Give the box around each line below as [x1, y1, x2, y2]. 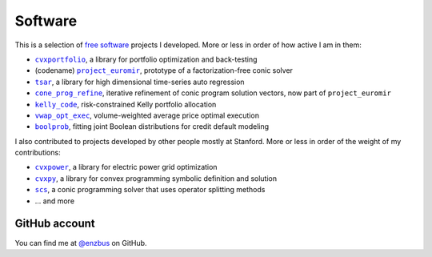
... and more [34, 196, 75, 206]
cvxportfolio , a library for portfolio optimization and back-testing [34, 54, 258, 64]
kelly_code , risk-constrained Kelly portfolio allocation [34, 99, 217, 109]
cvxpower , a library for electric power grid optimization [34, 163, 218, 172]
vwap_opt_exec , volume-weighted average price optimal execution [34, 110, 260, 120]
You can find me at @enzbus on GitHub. [14, 238, 147, 247]
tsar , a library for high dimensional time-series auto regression [34, 77, 245, 86]
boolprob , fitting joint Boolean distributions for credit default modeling [34, 122, 270, 131]
